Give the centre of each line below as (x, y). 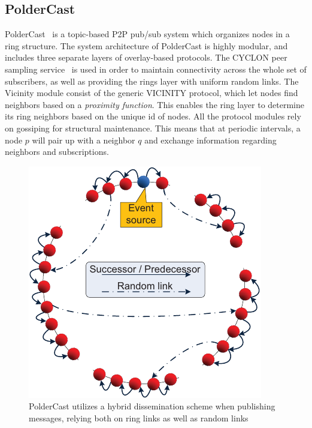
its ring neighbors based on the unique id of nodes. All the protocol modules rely (153, 116)
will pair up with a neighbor (84, 140)
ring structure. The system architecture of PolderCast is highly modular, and (146, 45)
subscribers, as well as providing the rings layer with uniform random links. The (152, 81)
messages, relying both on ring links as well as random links (139, 417)
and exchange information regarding (210, 140)
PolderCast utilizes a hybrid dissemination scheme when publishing (152, 406)
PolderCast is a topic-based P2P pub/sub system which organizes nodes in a (147, 34)
